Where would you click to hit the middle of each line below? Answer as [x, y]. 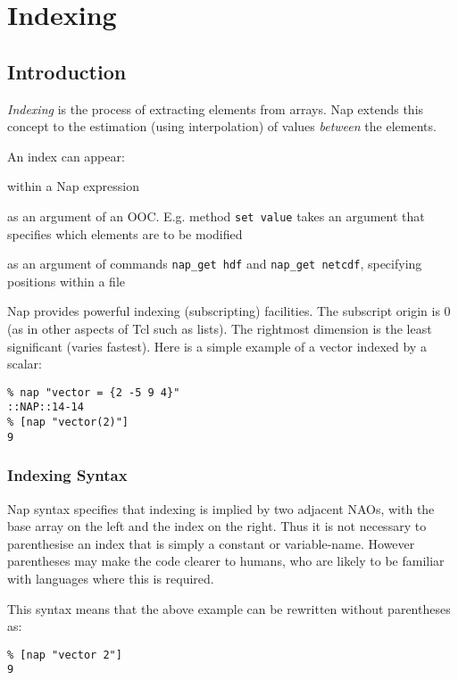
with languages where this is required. [111, 579]
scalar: [25, 364]
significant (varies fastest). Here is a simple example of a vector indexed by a [217, 346]
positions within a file [67, 281]
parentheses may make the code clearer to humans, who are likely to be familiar [226, 561]
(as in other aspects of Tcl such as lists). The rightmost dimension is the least [220, 329]
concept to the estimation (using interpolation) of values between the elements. [222, 126]
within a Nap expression [73, 186]
